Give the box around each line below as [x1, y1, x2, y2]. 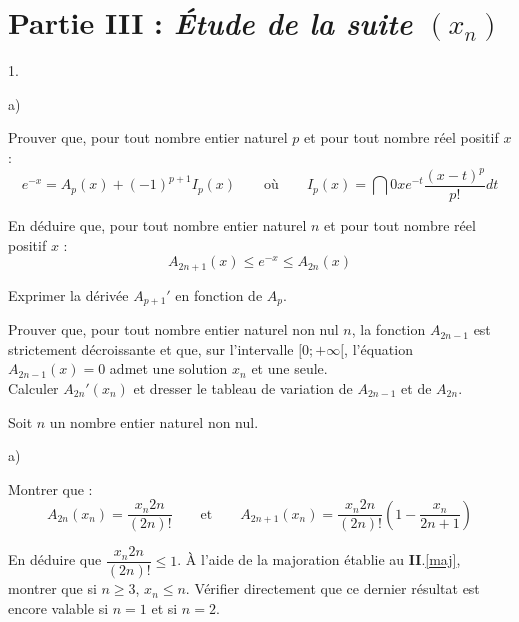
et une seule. [251, 358, 328, 379]
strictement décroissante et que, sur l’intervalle [8, 338, 294, 359]
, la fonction [351, 319, 426, 340]
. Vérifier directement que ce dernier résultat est [185, 578, 480, 599]
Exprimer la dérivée [8, 284, 129, 305]
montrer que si [8, 578, 97, 599]
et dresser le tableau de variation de [133, 377, 353, 398]
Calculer [8, 377, 59, 398]
